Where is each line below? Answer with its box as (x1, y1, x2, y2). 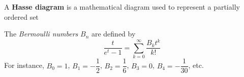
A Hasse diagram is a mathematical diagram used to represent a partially (4, 2, 240, 12)
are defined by (91, 28, 136, 39)
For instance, (4, 60, 44, 70)
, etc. (188, 60, 204, 70)
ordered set (4, 11, 39, 22)
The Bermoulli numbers (4, 28, 78, 39)
